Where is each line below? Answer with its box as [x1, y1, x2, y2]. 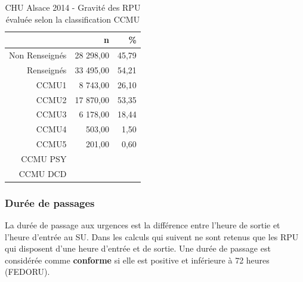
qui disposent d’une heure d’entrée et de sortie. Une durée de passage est [5, 242, 271, 255]
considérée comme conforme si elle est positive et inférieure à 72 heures [5, 253, 270, 266]
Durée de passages [5, 195, 95, 210]
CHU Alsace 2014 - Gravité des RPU [5, 1, 141, 13]
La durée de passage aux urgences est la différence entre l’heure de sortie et [5, 219, 280, 231]
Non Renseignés [9, 49, 67, 61]
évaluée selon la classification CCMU [5, 13, 140, 25]
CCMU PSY [21, 152, 67, 165]
